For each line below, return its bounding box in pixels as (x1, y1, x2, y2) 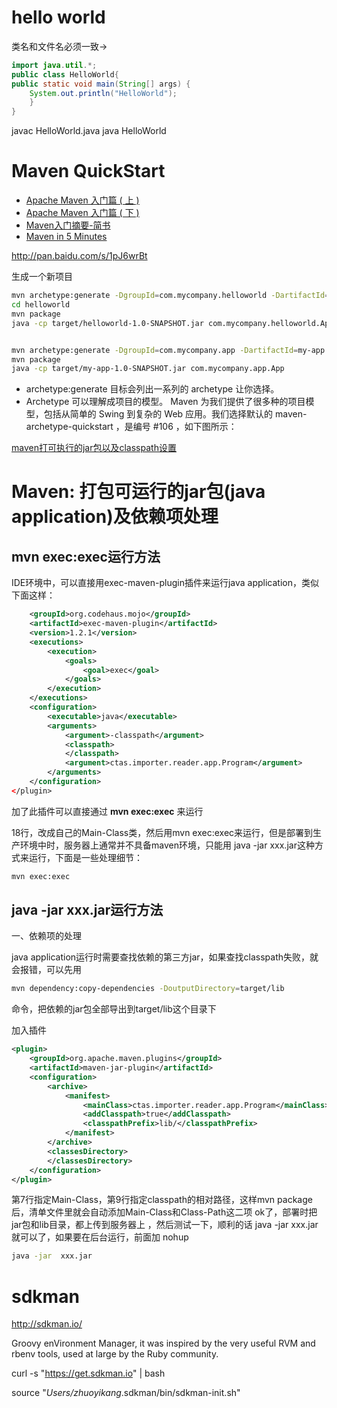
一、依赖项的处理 (11, 930, 82, 942)
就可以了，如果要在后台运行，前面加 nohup (11, 1231, 189, 1243)
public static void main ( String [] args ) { (11, 79, 191, 89)
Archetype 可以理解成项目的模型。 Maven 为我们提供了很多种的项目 (25, 396, 306, 408)
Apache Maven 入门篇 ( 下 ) (25, 207, 140, 219)
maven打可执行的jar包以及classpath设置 (11, 442, 177, 454)
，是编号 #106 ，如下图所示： (115, 421, 238, 433)
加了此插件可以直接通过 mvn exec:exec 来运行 (11, 805, 204, 817)
